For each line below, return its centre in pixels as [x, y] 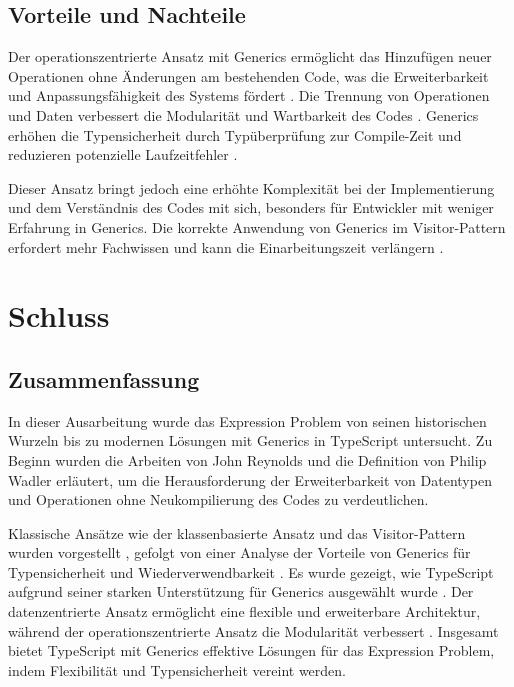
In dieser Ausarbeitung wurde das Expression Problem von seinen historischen [247, 420]
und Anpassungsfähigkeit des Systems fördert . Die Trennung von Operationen [249, 95]
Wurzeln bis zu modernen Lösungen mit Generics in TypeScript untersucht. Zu [250, 440]
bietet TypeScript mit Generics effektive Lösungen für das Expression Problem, [251, 650]
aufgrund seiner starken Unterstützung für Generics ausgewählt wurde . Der [241, 591]
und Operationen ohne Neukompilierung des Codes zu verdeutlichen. [218, 499]
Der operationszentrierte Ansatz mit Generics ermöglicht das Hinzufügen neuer [250, 56]
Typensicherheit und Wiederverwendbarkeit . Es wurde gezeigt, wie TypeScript [251, 571]
